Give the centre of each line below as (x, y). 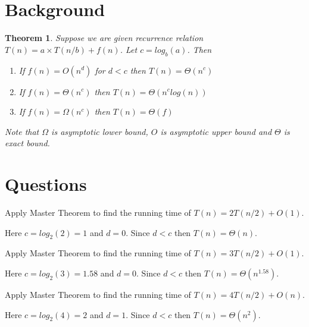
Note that (22, 131)
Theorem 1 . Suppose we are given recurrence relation (104, 38)
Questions (46, 184)
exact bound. (27, 143)
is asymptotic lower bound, (100, 131)
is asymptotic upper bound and (216, 131)
